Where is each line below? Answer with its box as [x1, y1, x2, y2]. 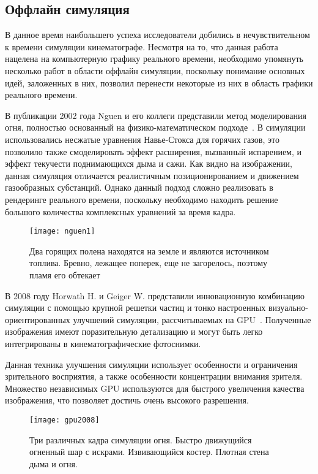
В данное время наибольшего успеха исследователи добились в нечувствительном [5, 28, 310, 41]
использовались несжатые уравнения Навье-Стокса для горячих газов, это [5, 132, 279, 145]
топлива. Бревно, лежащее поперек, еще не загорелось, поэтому [29, 256, 268, 269]
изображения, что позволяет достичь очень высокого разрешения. [5, 394, 249, 407]
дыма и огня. [29, 457, 78, 470]
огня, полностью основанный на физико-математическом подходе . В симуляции [5, 121, 306, 134]
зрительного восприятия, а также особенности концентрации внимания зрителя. [5, 370, 303, 383]
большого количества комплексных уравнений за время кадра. [5, 205, 236, 218]
